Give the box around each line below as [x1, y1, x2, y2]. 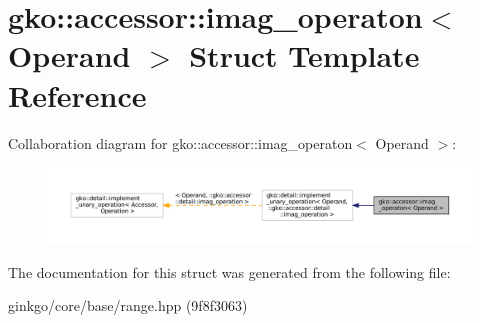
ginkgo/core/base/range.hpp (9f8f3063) [8, 295, 248, 316]
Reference [8, 74, 147, 115]
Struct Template [189, 35, 420, 76]
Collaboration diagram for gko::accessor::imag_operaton [8, 132, 353, 153]
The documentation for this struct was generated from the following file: [8, 261, 451, 282]
